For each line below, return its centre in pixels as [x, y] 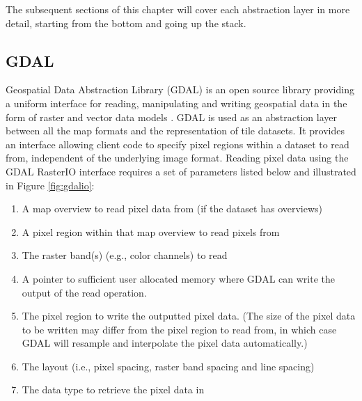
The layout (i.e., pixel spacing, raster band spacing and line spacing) [168, 366]
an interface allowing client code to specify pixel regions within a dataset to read [178, 144]
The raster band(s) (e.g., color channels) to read [125, 255]
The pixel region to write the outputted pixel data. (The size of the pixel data [189, 316]
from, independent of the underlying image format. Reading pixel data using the [177, 158]
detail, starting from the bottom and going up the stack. [126, 23]
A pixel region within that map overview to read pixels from [151, 231]
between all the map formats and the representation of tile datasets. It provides [175, 131]
